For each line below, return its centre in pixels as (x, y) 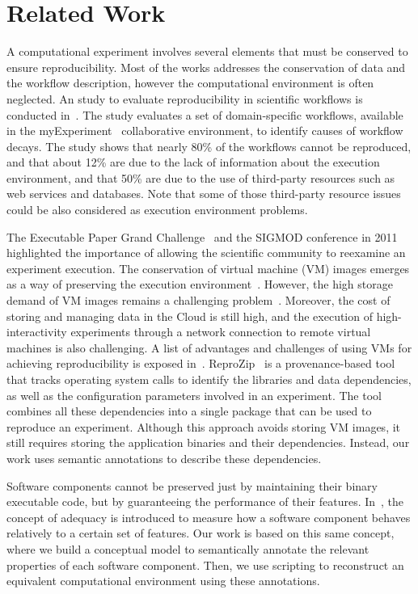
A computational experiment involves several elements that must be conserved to (207, 51)
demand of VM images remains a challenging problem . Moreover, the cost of (198, 300)
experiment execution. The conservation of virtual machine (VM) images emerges (208, 268)
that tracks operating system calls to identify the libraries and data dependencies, (209, 379)
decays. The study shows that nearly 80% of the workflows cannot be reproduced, (209, 146)
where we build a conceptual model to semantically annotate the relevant (188, 548)
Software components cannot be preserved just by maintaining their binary (192, 485)
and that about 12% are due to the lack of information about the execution (193, 162)
